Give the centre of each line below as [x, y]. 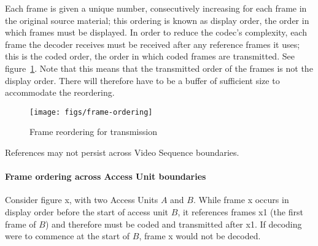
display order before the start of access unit [87, 211]
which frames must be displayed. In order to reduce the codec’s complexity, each [156, 32]
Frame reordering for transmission [93, 132]
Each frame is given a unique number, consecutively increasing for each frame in [156, 8]
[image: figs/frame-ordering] [91, 112]
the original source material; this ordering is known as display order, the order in [157, 20]
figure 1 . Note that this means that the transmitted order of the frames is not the [159, 68]
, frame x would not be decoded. [200, 236]
